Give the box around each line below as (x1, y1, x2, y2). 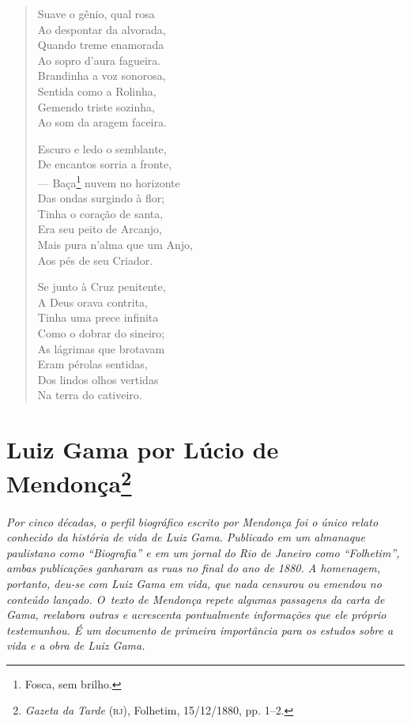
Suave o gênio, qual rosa (37, 6, 155, 21)
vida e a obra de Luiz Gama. (6, 637, 145, 654)
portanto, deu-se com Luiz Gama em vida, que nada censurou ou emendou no (6, 575, 382, 591)
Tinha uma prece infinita (37, 309, 159, 326)
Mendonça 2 (6, 464, 132, 500)
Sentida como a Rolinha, (37, 82, 156, 99)
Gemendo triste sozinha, (37, 98, 155, 115)
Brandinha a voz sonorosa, (37, 67, 166, 84)
